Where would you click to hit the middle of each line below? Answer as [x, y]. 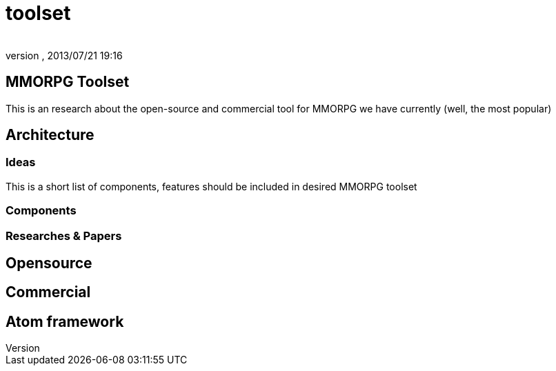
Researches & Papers [64, 235]
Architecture [50, 135]
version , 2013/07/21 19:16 [64, 55]
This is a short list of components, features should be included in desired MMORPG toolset [211, 186]
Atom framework [65, 321]
